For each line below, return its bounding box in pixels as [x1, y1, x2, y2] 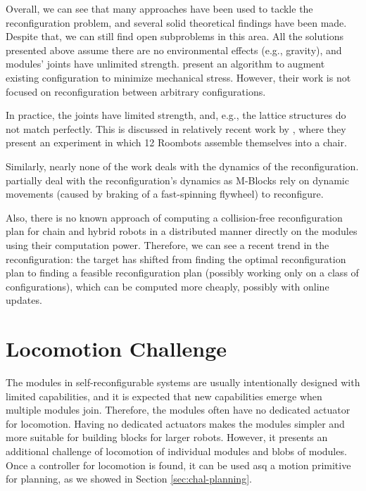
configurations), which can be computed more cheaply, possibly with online [6, 279, 329, 293]
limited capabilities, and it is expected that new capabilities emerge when [6, 388, 322, 403]
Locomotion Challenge [6, 334, 227, 363]
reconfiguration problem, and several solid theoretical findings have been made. [6, 15, 347, 30]
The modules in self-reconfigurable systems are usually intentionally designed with [6, 375, 360, 389]
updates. [6, 293, 42, 307]
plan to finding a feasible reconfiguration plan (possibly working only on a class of [6, 265, 359, 280]
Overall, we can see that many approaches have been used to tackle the [6, 1, 313, 15]
